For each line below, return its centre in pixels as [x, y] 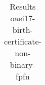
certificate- [23, 41]
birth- [22, 30]
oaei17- [23, 18]
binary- [23, 65]
